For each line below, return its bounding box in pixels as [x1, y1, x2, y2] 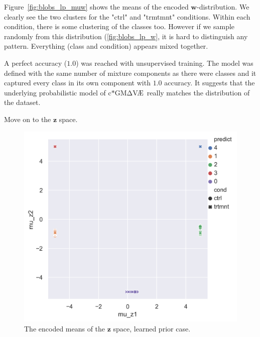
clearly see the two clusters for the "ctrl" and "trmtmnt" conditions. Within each [4, 11, 250, 22]
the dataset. [4, 97, 41, 107]
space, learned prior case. [113, 323, 191, 333]
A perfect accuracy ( [4, 57, 67, 68]
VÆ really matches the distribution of [133, 87, 250, 97]
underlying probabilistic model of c [4, 87, 111, 97]
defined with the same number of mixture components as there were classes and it [4, 67, 256, 78]
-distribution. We [196, 2, 249, 12]
